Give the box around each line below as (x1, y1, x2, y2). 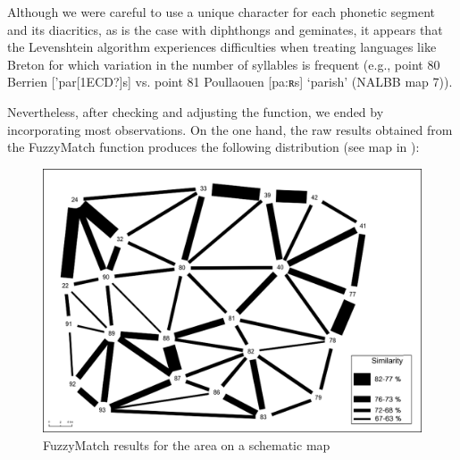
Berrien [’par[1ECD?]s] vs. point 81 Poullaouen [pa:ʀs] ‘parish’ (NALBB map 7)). (7, 72, 453, 91)
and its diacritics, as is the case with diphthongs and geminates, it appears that (7, 20, 443, 38)
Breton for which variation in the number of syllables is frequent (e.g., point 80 (7, 54, 440, 73)
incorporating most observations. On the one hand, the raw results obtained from (7, 120, 453, 138)
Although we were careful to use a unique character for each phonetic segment (7, 3, 436, 21)
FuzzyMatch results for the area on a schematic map (43, 435, 330, 454)
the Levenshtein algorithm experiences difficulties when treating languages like (7, 38, 437, 56)
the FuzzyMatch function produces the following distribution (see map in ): (7, 138, 420, 156)
